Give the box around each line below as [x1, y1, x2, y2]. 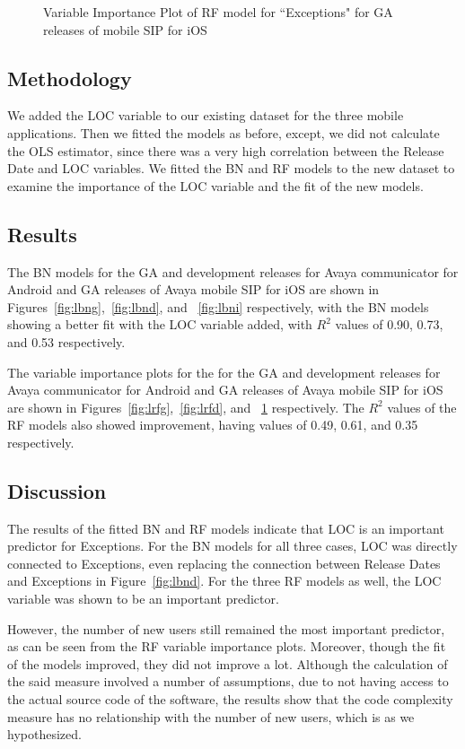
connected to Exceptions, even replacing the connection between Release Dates [7, 553, 441, 572]
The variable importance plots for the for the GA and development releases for [7, 362, 441, 381]
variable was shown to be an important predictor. [7, 589, 279, 608]
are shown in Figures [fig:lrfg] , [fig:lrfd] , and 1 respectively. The [7, 397, 364, 416]
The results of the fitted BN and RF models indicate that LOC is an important [7, 518, 444, 537]
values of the [387, 397, 457, 416]
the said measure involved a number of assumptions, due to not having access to [7, 672, 449, 691]
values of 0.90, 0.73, [335, 315, 443, 334]
